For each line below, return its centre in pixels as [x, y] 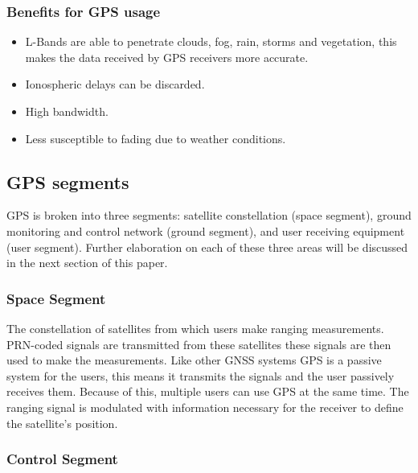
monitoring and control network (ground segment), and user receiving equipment [206, 230]
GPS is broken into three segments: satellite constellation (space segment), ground [209, 215]
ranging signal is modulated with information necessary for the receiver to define [205, 407]
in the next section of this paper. [87, 263]
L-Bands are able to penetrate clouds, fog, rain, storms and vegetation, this [211, 41]
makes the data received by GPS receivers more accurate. [167, 57]
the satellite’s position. [62, 423]
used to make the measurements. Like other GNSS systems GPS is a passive [194, 360]
